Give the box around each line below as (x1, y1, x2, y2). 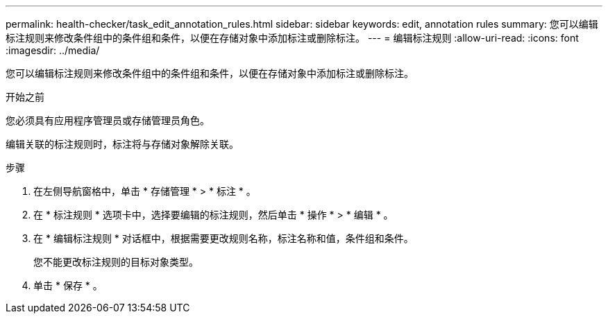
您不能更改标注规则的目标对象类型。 (33, 256, 199, 268)
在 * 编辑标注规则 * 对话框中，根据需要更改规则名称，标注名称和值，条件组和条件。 (33, 232, 414, 244)
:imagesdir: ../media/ (6, 44, 100, 56)
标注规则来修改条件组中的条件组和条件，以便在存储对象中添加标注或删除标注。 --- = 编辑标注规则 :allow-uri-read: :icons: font (6, 32, 579, 44)
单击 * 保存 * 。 (33, 279, 103, 291)
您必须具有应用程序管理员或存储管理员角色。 (6, 114, 210, 126)
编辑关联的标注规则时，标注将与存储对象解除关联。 (6, 138, 239, 150)
